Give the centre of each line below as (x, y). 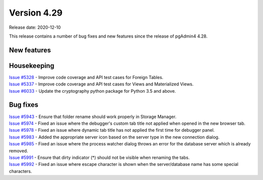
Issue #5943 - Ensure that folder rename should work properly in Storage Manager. (93, 117)
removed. (19, 151)
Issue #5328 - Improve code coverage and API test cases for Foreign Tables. (86, 77)
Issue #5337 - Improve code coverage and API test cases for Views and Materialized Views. (101, 84)
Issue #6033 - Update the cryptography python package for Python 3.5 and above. (93, 91)
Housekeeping (32, 66)
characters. (20, 171)
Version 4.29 (36, 13)
